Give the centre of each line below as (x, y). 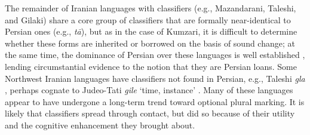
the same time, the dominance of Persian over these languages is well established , (155, 55)
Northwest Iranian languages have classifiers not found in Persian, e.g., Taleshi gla (155, 78)
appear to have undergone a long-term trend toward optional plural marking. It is (155, 101)
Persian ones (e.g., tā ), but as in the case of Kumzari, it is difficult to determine (151, 31)
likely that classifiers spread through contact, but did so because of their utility (150, 113)
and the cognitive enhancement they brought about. (100, 125)
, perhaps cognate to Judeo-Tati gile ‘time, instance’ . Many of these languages (149, 90)
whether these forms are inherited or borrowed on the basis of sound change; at (150, 43)
